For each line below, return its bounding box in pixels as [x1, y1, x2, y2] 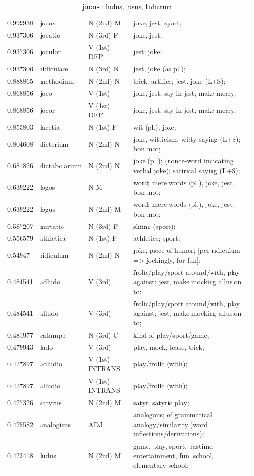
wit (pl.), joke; [133, 121, 176, 132]
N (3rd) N [88, 63, 119, 73]
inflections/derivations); [133, 429, 204, 439]
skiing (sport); [133, 221, 176, 231]
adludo [40, 276, 61, 287]
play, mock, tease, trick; [133, 341, 204, 352]
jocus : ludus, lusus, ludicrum [82, 1, 172, 11]
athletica [40, 233, 66, 243]
